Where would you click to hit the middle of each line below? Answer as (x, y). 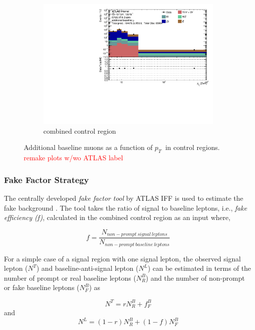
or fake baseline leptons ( (42, 287)
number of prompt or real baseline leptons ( (70, 277)
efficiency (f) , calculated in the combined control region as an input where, (117, 217)
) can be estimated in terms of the (199, 268)
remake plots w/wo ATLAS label (73, 158)
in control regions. (193, 147)
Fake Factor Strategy (47, 179)
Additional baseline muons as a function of (88, 147)
